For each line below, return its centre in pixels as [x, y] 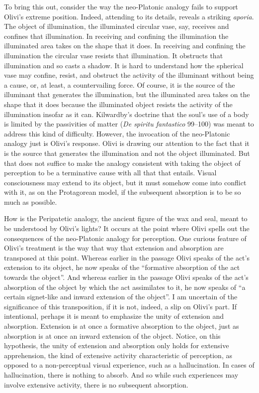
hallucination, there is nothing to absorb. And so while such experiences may [121, 374]
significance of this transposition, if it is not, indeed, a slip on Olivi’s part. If [121, 306]
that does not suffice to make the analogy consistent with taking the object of [122, 163]
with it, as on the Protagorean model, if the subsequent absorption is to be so [123, 192]
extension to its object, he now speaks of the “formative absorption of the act [122, 267]
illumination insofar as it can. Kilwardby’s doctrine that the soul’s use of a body [127, 114]
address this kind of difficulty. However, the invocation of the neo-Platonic [117, 133]
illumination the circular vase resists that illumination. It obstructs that [114, 55]
